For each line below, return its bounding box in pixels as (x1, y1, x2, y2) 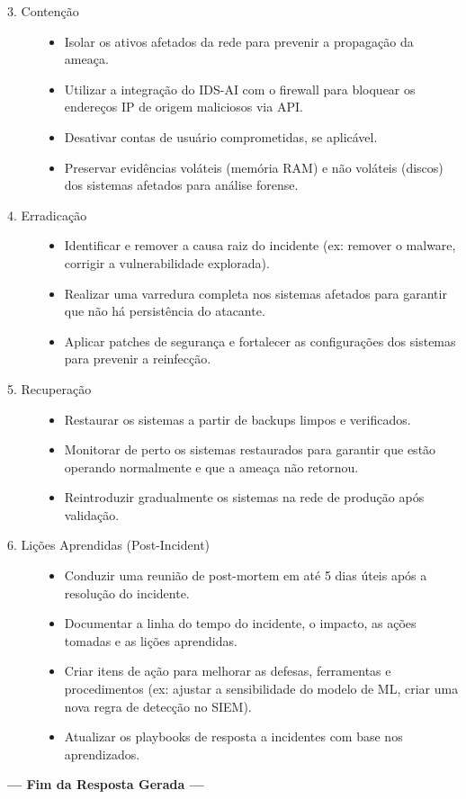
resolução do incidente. (64, 583, 190, 602)
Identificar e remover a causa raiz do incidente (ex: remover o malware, (64, 236, 456, 255)
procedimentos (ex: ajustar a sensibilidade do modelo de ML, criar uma (64, 679, 459, 698)
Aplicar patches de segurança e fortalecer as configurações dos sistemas (64, 331, 456, 350)
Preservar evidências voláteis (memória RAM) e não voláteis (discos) (64, 157, 444, 176)
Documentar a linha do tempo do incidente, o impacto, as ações (64, 614, 417, 633)
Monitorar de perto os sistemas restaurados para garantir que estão (64, 440, 436, 459)
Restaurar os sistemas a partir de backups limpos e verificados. (64, 409, 411, 428)
